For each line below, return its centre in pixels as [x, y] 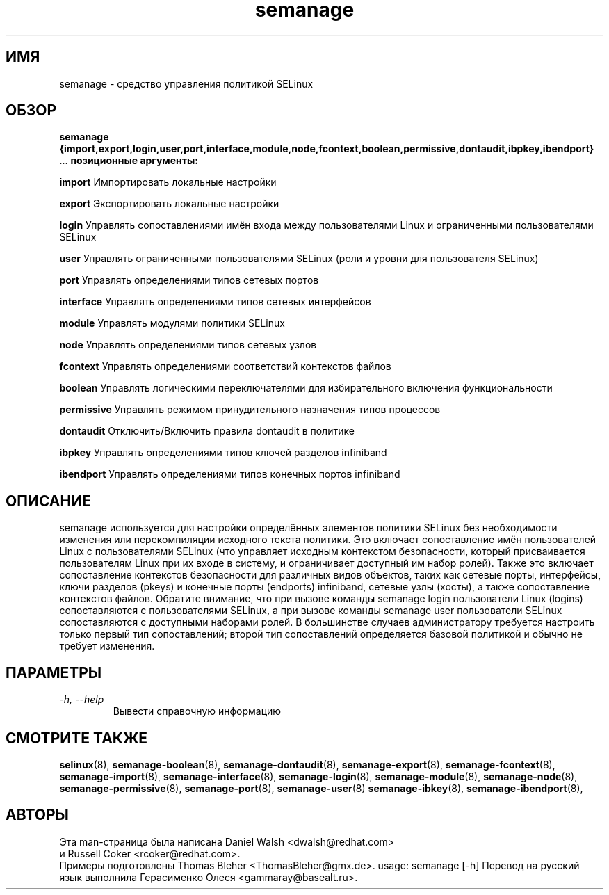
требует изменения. [107, 646]
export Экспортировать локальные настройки [169, 204]
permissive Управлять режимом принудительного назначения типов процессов [250, 410]
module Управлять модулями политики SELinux [172, 323]
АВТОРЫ [37, 815]
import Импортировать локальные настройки [168, 182]
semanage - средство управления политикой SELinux [186, 83]
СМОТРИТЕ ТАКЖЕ [77, 738]
